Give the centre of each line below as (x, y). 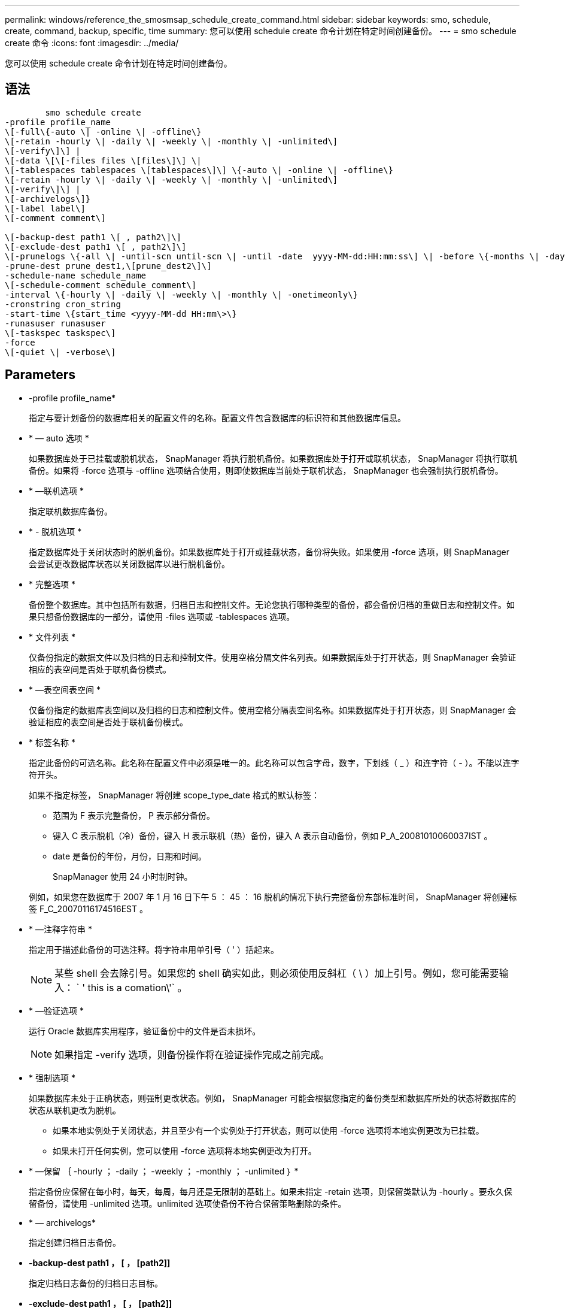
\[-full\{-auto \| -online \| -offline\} (103, 131)
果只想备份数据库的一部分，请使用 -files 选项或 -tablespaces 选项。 (162, 616)
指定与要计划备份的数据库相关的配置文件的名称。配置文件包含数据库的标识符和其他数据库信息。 (217, 417)
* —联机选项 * (56, 490)
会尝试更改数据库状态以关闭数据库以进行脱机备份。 (129, 564)
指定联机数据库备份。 (71, 511)
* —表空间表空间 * (65, 689)
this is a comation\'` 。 (137, 987)
